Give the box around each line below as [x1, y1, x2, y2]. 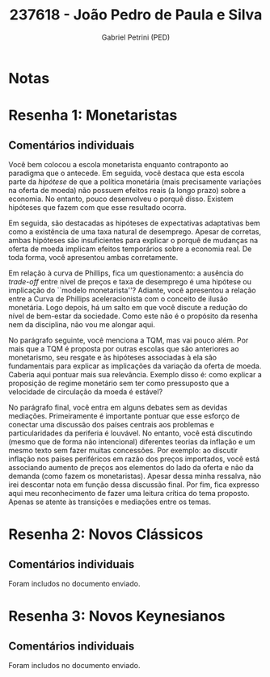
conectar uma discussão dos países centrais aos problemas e [8, 419, 214, 429]
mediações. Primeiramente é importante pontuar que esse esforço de [8, 410, 240, 421]
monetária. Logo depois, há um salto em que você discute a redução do [8, 302, 248, 312]
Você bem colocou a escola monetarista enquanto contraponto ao [8, 159, 229, 169]
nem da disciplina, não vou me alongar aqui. [8, 319, 155, 329]
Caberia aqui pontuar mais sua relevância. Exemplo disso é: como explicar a [8, 369, 263, 379]
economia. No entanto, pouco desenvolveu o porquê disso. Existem [8, 194, 234, 204]
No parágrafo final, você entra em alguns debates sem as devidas [8, 402, 228, 412]
